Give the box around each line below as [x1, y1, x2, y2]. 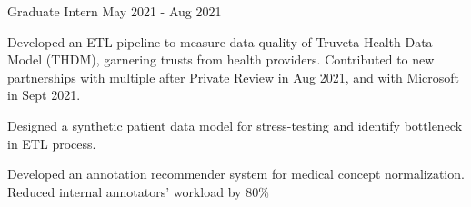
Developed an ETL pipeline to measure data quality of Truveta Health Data [7, 32, 433, 51]
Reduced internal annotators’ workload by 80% [7, 182, 269, 201]
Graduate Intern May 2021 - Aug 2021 [7, 2, 222, 20]
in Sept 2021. [7, 85, 81, 104]
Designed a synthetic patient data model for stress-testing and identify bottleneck [7, 115, 463, 134]
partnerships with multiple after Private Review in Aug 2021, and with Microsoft [7, 67, 460, 86]
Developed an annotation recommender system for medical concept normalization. [7, 164, 465, 183]
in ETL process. [7, 133, 96, 153]
